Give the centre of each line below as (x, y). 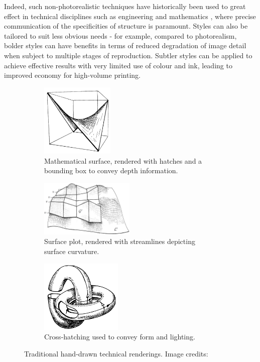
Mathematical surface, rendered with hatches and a (123, 160)
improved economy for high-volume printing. (72, 75)
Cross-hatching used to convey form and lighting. (120, 337)
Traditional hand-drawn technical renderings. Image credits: (116, 354)
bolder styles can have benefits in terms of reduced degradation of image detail (125, 45)
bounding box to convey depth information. (111, 170)
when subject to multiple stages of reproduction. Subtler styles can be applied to (128, 55)
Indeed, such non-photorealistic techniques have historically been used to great (125, 6)
